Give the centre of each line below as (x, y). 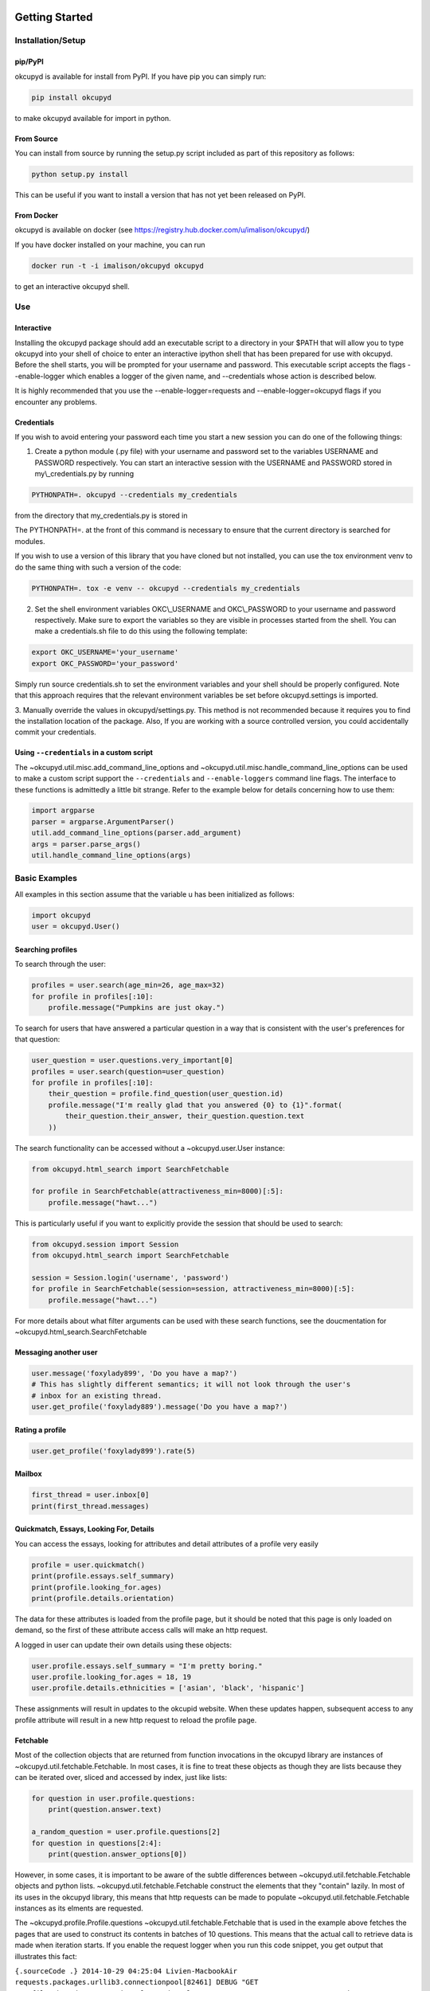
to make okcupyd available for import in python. (93, 118)
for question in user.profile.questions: (113, 1798)
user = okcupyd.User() (76, 927)
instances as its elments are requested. (79, 1908)
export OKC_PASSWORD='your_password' (105, 663)
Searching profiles (46, 949)
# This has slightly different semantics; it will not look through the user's (191, 1385)
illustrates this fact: (46, 1956)
